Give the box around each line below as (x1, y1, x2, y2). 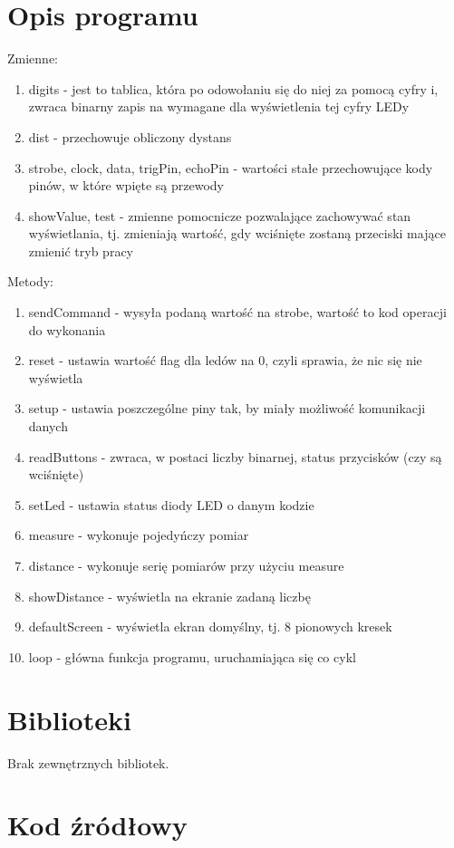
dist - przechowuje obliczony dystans (28, 127, 232, 146)
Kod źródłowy (7, 806, 188, 843)
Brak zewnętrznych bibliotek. (7, 753, 169, 772)
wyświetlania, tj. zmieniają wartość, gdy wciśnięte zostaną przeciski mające (28, 224, 446, 243)
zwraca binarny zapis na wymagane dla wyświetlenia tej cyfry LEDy (28, 97, 410, 116)
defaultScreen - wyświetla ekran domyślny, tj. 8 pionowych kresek (28, 617, 392, 636)
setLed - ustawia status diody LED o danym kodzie (28, 495, 314, 514)
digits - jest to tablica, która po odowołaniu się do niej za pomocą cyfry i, (28, 79, 439, 98)
